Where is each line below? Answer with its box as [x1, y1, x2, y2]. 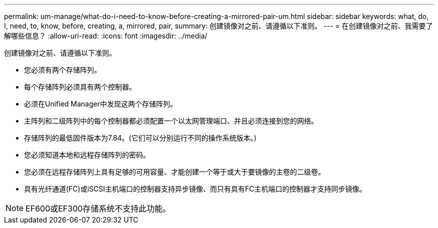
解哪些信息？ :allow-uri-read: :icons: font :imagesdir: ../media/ [4, 31, 207, 40]
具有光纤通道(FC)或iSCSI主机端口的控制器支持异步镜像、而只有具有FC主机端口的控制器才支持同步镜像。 [24, 184, 366, 193]
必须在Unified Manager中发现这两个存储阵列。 [24, 99, 177, 108]
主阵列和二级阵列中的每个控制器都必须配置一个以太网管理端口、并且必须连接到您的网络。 [24, 116, 318, 125]
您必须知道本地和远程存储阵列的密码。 [24, 150, 150, 159]
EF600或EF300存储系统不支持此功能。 [25, 203, 171, 213]
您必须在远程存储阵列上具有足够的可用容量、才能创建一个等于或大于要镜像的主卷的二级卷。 [24, 167, 325, 176]
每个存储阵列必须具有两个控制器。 [24, 82, 136, 91]
